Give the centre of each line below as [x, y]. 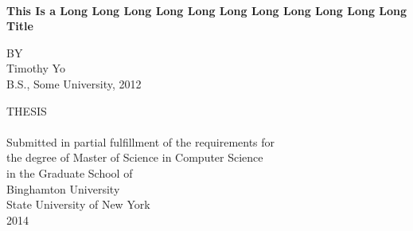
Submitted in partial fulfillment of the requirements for [141, 141]
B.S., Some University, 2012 [74, 83]
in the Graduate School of [70, 172]
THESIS [27, 110]
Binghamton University [63, 188]
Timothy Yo [36, 68]
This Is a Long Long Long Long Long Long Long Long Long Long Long [207, 10]
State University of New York [78, 204]
